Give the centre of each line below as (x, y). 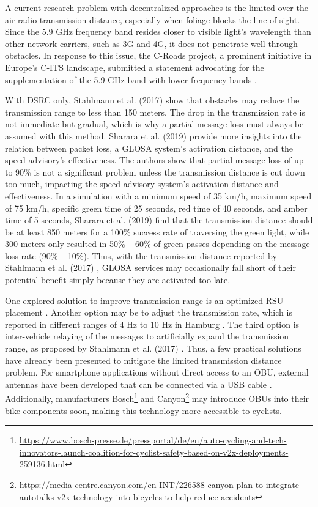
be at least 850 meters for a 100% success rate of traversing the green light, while (157, 231)
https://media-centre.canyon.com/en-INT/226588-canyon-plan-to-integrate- (161, 485)
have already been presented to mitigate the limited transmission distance (143, 360)
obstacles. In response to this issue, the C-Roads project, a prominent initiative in (158, 55)
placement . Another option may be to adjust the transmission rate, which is (149, 312)
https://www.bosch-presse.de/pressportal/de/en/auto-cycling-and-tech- (153, 440)
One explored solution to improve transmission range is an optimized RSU (144, 300)
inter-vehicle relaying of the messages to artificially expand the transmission (147, 336)
